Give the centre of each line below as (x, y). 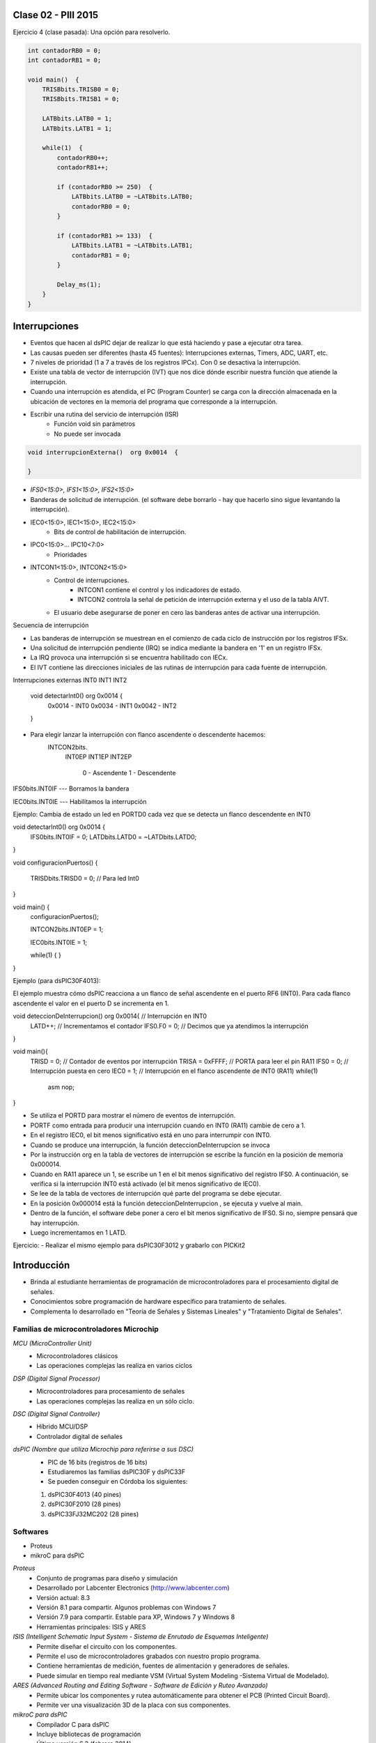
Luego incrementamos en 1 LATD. (78, 1233)
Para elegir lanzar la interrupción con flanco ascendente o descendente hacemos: (148, 734)
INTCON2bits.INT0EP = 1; (67, 929)
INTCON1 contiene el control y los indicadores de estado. (159, 590)
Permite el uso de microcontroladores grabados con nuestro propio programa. (149, 1656)
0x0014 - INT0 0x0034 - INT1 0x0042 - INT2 (112, 706)
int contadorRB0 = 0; (64, 50)
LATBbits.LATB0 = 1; (77, 119)
